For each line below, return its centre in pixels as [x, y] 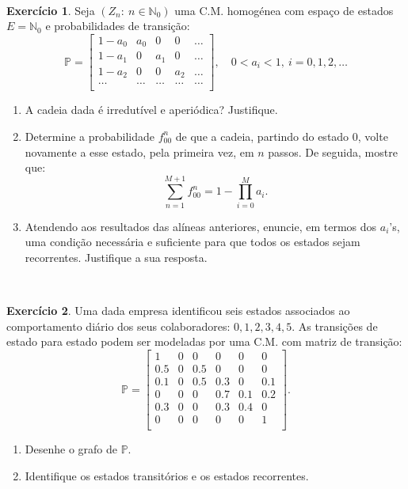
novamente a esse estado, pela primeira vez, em [139, 152]
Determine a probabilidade [90, 136]
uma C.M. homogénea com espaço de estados [284, 10]
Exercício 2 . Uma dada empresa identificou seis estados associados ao [178, 311]
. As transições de [335, 326]
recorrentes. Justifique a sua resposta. [116, 257]
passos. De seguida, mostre [333, 152]
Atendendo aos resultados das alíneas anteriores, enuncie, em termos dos [201, 226]
